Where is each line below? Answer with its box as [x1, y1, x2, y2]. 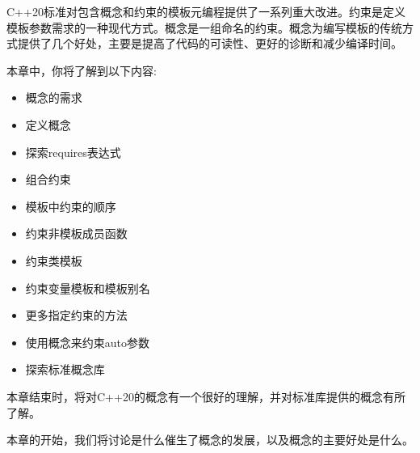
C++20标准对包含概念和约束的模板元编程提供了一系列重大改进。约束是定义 [6, 3, 405, 19]
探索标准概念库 [25, 361, 105, 378]
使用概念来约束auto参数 [25, 333, 150, 350]
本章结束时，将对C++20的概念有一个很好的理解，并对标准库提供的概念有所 [6, 387, 405, 404]
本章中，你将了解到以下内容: [6, 61, 157, 78]
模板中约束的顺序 [25, 197, 116, 214]
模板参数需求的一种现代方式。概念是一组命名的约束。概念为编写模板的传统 [6, 19, 402, 36]
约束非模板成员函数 [25, 225, 128, 242]
